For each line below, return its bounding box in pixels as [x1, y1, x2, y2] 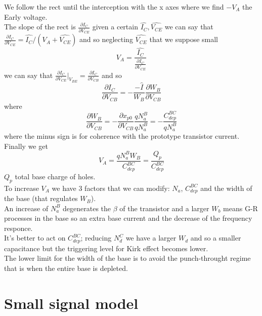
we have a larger [125, 232, 177, 243]
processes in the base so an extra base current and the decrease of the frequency [4, 213, 252, 223]
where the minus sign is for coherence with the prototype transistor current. [4, 131, 240, 141]
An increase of [4, 203, 49, 213]
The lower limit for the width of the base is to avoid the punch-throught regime [4, 253, 251, 263]
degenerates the [63, 203, 111, 213]
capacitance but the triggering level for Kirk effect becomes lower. [4, 243, 208, 253]
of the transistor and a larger [119, 203, 209, 213]
